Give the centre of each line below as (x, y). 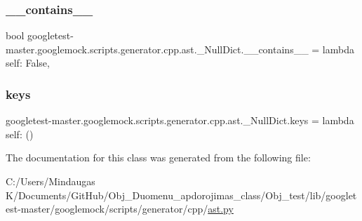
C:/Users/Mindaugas (51, 181)
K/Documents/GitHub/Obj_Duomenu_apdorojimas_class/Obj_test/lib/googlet (181, 195)
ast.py (221, 209)
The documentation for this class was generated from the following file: (158, 158)
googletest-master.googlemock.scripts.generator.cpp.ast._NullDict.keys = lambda (180, 120)
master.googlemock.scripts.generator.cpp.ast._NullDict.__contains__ (157, 49)
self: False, (28, 63)
